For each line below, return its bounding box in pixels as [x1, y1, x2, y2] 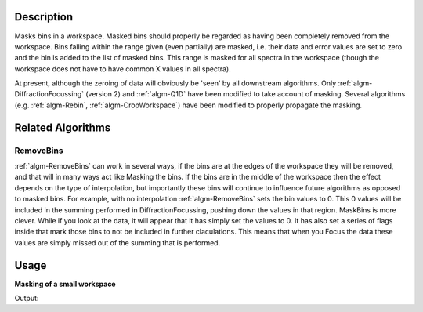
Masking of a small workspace [14, 279, 117, 288]
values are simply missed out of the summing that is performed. [14, 238, 221, 247]
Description [14, 10, 74, 24]
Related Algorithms [14, 121, 111, 134]
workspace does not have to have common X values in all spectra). [14, 63, 231, 74]
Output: [14, 294, 39, 303]
